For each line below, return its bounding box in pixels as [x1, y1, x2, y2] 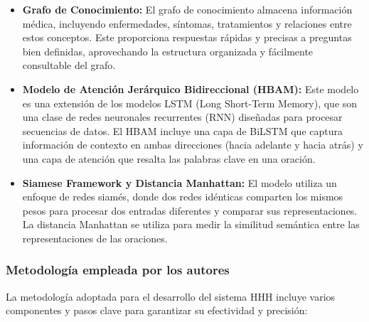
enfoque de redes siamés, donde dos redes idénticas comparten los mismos [22, 189, 343, 204]
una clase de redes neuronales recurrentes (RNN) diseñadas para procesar [22, 109, 343, 124]
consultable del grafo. [22, 58, 116, 73]
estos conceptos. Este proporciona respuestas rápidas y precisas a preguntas [22, 30, 352, 45]
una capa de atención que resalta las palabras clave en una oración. [22, 151, 316, 166]
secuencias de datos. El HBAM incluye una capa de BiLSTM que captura [22, 123, 343, 138]
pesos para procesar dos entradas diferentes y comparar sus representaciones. [22, 203, 358, 218]
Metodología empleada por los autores [6, 261, 230, 279]
